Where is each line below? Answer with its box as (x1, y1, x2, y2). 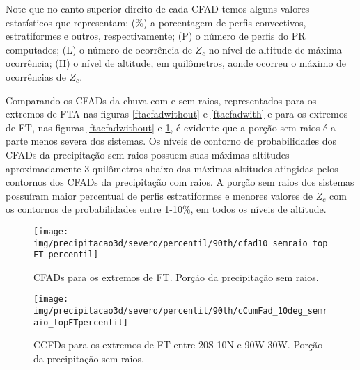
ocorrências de (6, 69, 66, 83)
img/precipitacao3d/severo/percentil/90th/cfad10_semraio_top (33, 238, 328, 248)
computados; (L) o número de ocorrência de (6, 42, 192, 56)
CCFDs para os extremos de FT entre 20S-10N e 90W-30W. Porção (33, 337, 323, 352)
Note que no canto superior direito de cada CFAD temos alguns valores (6, 1, 310, 15)
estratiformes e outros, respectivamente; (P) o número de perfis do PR (6, 29, 306, 43)
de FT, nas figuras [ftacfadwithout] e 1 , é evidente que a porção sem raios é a (6, 120, 336, 134)
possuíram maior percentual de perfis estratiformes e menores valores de (6, 188, 313, 202)
